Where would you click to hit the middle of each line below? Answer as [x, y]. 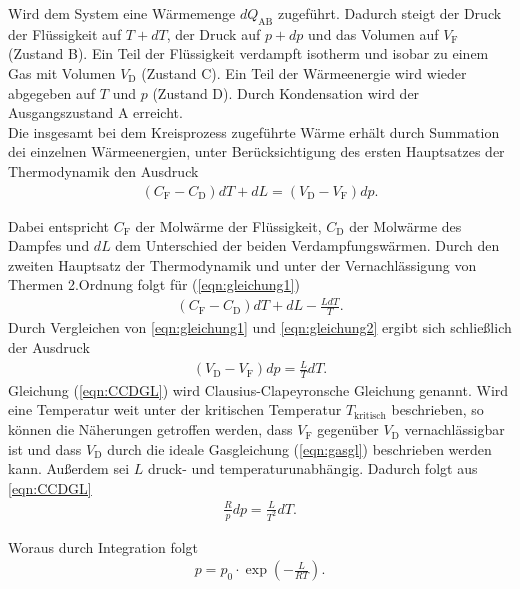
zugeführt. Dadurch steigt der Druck [390, 13]
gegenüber [348, 429]
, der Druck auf [213, 33]
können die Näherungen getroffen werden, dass [150, 429]
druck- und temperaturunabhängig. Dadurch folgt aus [312, 468]
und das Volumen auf [373, 33]
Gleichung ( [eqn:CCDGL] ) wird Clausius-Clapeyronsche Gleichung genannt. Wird [258, 389]
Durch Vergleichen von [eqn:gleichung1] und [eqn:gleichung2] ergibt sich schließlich [260, 327]
